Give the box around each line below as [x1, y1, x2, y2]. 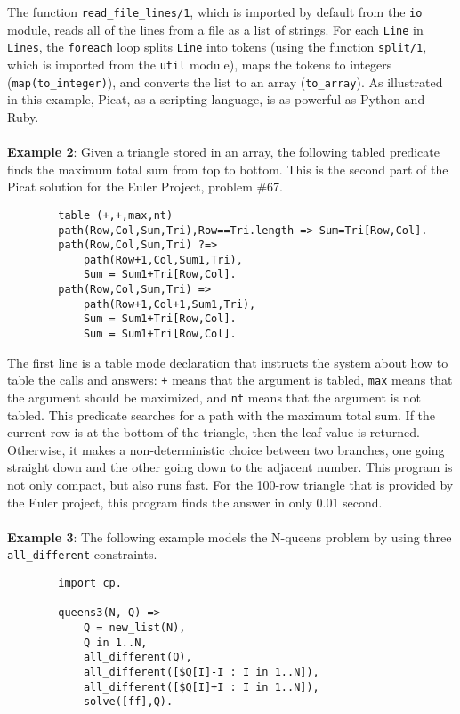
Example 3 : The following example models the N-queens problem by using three [7, 527, 452, 546]
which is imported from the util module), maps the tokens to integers [7, 54, 392, 73]
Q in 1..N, [83, 636, 148, 649]
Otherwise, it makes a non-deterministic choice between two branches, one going [7, 440, 445, 458]
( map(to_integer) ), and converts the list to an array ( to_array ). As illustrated [7, 72, 443, 91]
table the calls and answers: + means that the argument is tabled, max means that [7, 370, 453, 389]
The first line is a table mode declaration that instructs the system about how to [7, 353, 448, 371]
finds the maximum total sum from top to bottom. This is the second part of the [7, 159, 448, 178]
